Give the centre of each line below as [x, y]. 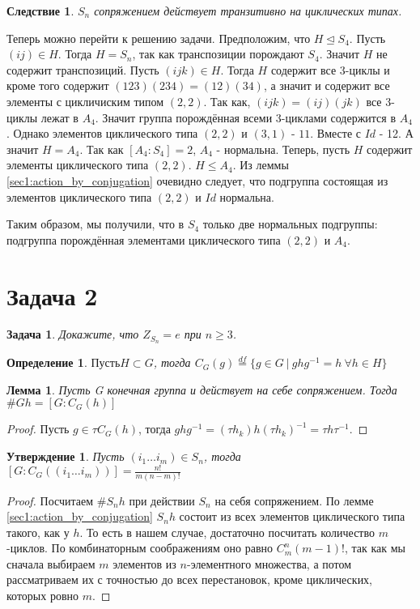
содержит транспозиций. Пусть [83, 69]
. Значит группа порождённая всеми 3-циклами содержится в [246, 117]
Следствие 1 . [40, 11]
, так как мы [375, 548]
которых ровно [43, 596]
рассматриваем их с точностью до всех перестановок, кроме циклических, [190, 579]
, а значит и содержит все [327, 85]
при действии [162, 500]
